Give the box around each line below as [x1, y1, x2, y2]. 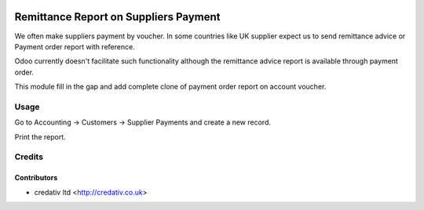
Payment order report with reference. [14, 42, 135, 51]
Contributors [14, 173, 58, 183]
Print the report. [14, 132, 66, 141]
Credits [14, 151, 43, 162]
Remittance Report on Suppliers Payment [14, 10, 221, 24]
